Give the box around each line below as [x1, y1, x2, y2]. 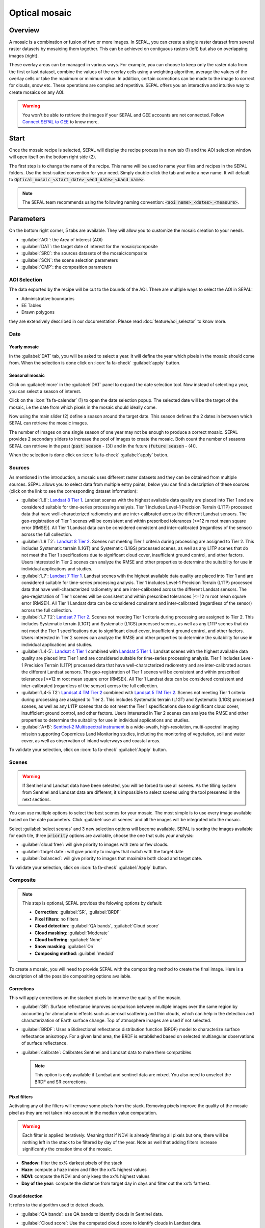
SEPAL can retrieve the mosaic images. [9, 420, 88, 426]
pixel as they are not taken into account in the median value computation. [9, 1110, 157, 1116]
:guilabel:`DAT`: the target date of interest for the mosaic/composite [21, 243, 158, 249]
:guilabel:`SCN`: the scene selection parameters [21, 257, 118, 263]
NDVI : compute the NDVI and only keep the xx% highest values [21, 1173, 150, 1179]
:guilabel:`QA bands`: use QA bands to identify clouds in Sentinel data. [21, 1211, 163, 1217]
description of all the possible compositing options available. [9, 973, 132, 979]
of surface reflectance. [21, 1040, 68, 1046]
